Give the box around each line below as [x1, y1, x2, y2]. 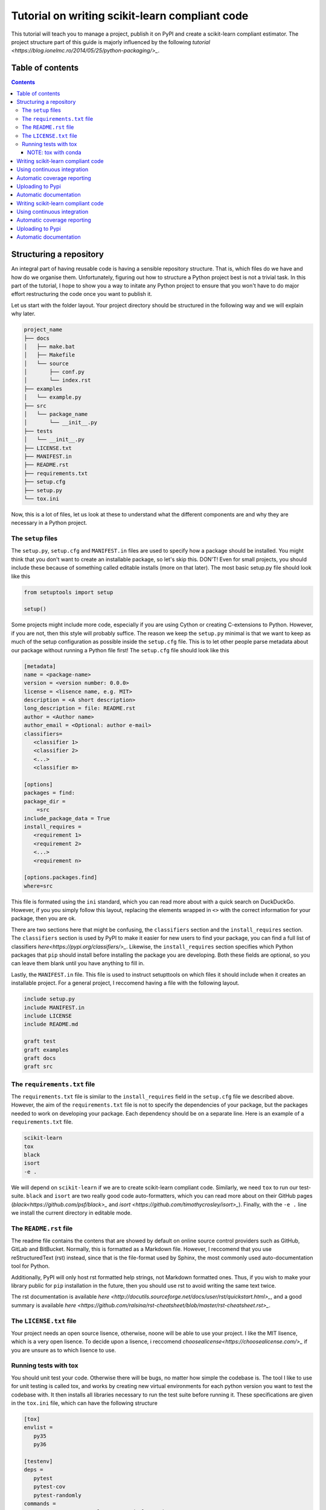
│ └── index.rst [24, 377, 91, 384]
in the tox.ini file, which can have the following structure [11, 1399, 158, 1407]
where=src [24, 882, 53, 889]
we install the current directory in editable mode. [11, 1209, 132, 1216]
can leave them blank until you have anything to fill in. [11, 960, 145, 967]
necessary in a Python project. [11, 519, 88, 527]
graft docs [24, 1055, 56, 1061]
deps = [24, 1467, 43, 1473]
